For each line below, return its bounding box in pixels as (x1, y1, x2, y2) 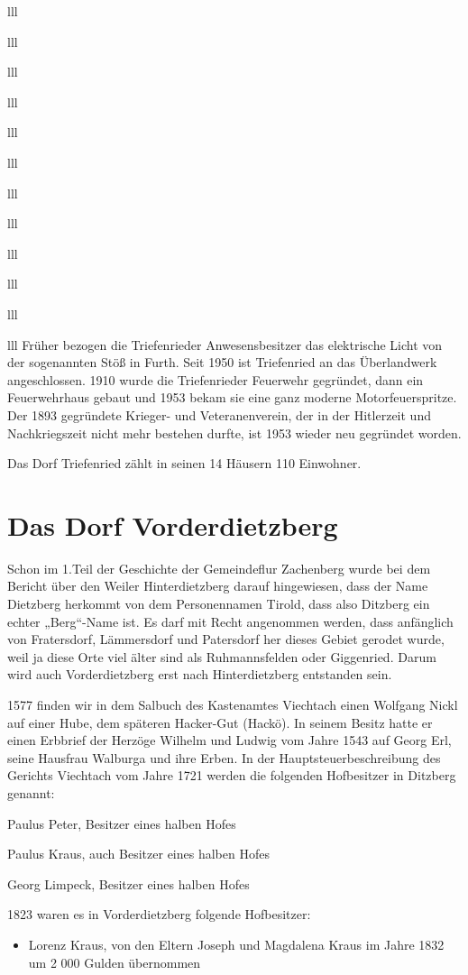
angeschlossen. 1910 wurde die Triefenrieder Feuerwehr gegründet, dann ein (7, 370, 424, 389)
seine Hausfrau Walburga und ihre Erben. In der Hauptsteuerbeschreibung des (7, 748, 441, 767)
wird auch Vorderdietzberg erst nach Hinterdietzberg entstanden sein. (7, 665, 392, 684)
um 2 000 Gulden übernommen (28, 952, 201, 971)
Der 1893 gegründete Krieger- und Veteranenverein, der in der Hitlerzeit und (7, 405, 431, 424)
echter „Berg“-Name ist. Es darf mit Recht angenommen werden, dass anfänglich (7, 612, 454, 630)
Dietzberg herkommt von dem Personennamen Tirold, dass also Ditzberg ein (7, 594, 430, 612)
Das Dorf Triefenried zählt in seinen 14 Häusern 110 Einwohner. (7, 454, 362, 473)
